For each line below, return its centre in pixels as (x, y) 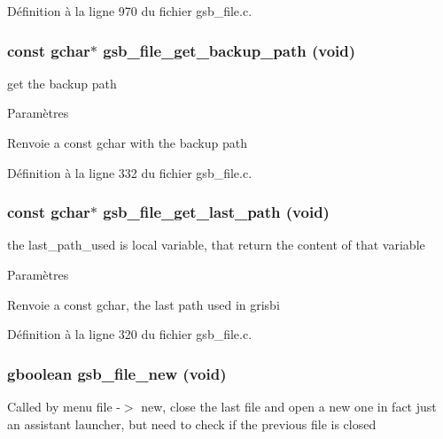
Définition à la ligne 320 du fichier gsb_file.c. (130, 334)
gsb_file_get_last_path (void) (216, 212)
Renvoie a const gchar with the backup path (127, 142)
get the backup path (62, 83)
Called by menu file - (64, 406)
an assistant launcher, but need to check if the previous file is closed (192, 424)
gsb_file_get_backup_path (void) (229, 50)
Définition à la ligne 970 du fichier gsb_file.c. (130, 11)
